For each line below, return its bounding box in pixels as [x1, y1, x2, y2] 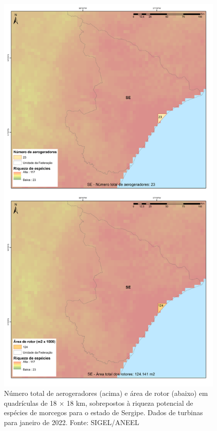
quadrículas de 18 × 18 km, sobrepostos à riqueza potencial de [4, 397, 193, 408]
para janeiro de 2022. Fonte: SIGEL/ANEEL [4, 417, 139, 427]
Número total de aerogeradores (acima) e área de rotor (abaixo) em [4, 388, 208, 398]
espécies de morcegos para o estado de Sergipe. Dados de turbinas [4, 407, 203, 418]
